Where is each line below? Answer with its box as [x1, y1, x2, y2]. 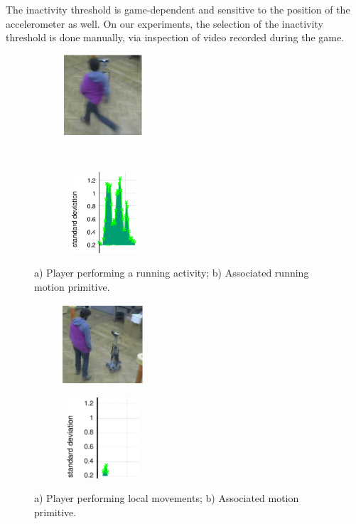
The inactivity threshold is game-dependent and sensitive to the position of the [6, 2, 350, 16]
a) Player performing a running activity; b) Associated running [34, 265, 309, 280]
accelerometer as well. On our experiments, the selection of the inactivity [6, 16, 323, 31]
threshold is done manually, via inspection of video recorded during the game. [6, 30, 345, 45]
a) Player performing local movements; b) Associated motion [34, 491, 299, 506]
